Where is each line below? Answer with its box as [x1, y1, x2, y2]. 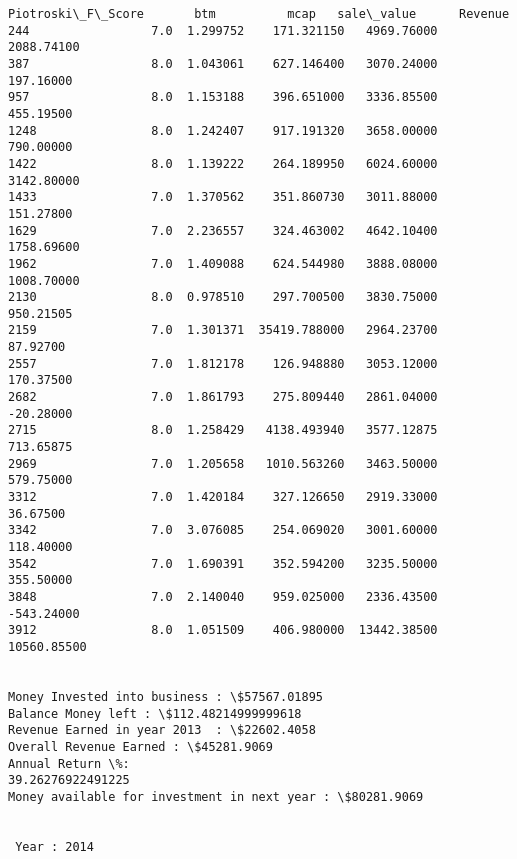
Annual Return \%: [8, 756, 130, 771]
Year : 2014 [15, 839, 94, 854]
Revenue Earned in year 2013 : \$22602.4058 [8, 723, 316, 738]
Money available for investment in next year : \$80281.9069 [8, 789, 424, 804]
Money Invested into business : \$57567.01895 [8, 689, 323, 704]
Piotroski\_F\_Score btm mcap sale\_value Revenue [8, 7, 510, 21]
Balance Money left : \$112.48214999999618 [8, 706, 302, 721]
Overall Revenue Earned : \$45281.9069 [8, 739, 273, 754]
